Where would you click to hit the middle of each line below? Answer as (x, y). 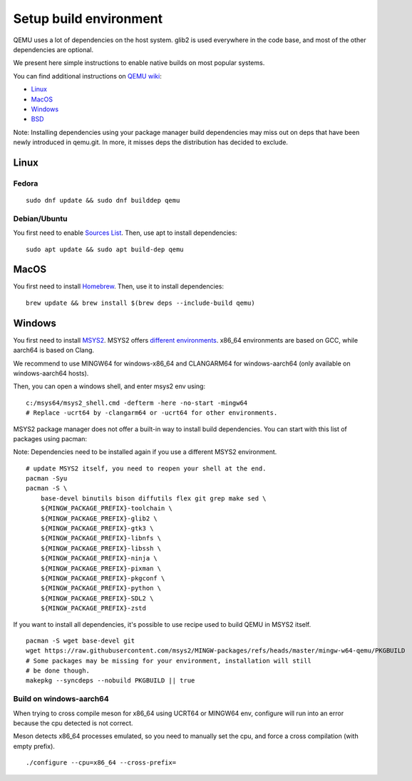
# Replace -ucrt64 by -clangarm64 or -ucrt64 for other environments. (152, 413)
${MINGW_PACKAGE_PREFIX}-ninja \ (99, 558)
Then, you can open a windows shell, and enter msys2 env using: (109, 386)
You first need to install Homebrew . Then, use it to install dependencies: (119, 286)
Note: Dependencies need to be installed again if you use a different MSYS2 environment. (145, 452)
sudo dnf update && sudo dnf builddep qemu (103, 201)
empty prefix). (34, 746)
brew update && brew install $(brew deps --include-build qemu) (141, 303)
